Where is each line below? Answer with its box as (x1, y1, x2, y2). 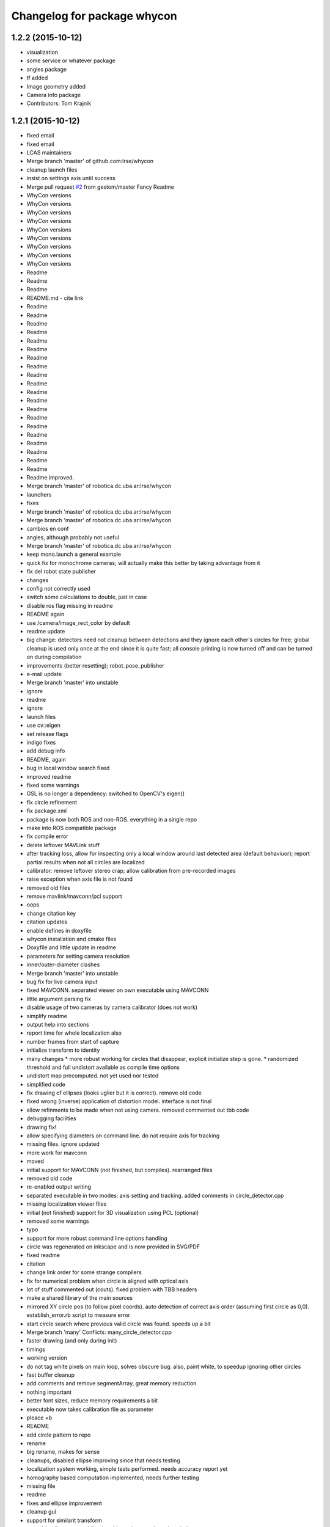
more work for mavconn (26, 1149, 87, 1156)
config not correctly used (26, 585, 91, 592)
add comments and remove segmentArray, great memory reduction (26, 1380, 197, 1387)
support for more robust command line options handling (26, 1234, 167, 1242)
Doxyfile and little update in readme (26, 944, 116, 951)
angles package (26, 65, 67, 73)
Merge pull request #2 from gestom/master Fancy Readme (26, 183, 174, 191)
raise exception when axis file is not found (26, 875, 133, 883)
